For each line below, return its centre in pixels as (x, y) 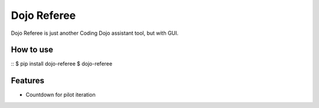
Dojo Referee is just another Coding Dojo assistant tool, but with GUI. (95, 33)
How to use (32, 50)
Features (27, 81)
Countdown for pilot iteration (61, 95)
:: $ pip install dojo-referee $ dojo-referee (61, 64)
